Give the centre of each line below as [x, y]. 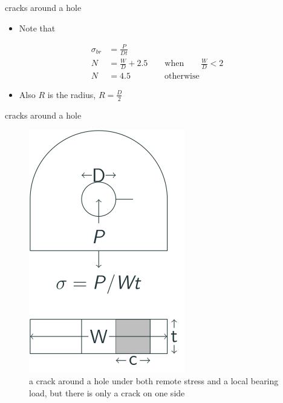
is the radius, [72, 94]
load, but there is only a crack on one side [107, 392]
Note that [37, 28]
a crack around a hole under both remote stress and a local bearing [154, 380]
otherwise [182, 76]
